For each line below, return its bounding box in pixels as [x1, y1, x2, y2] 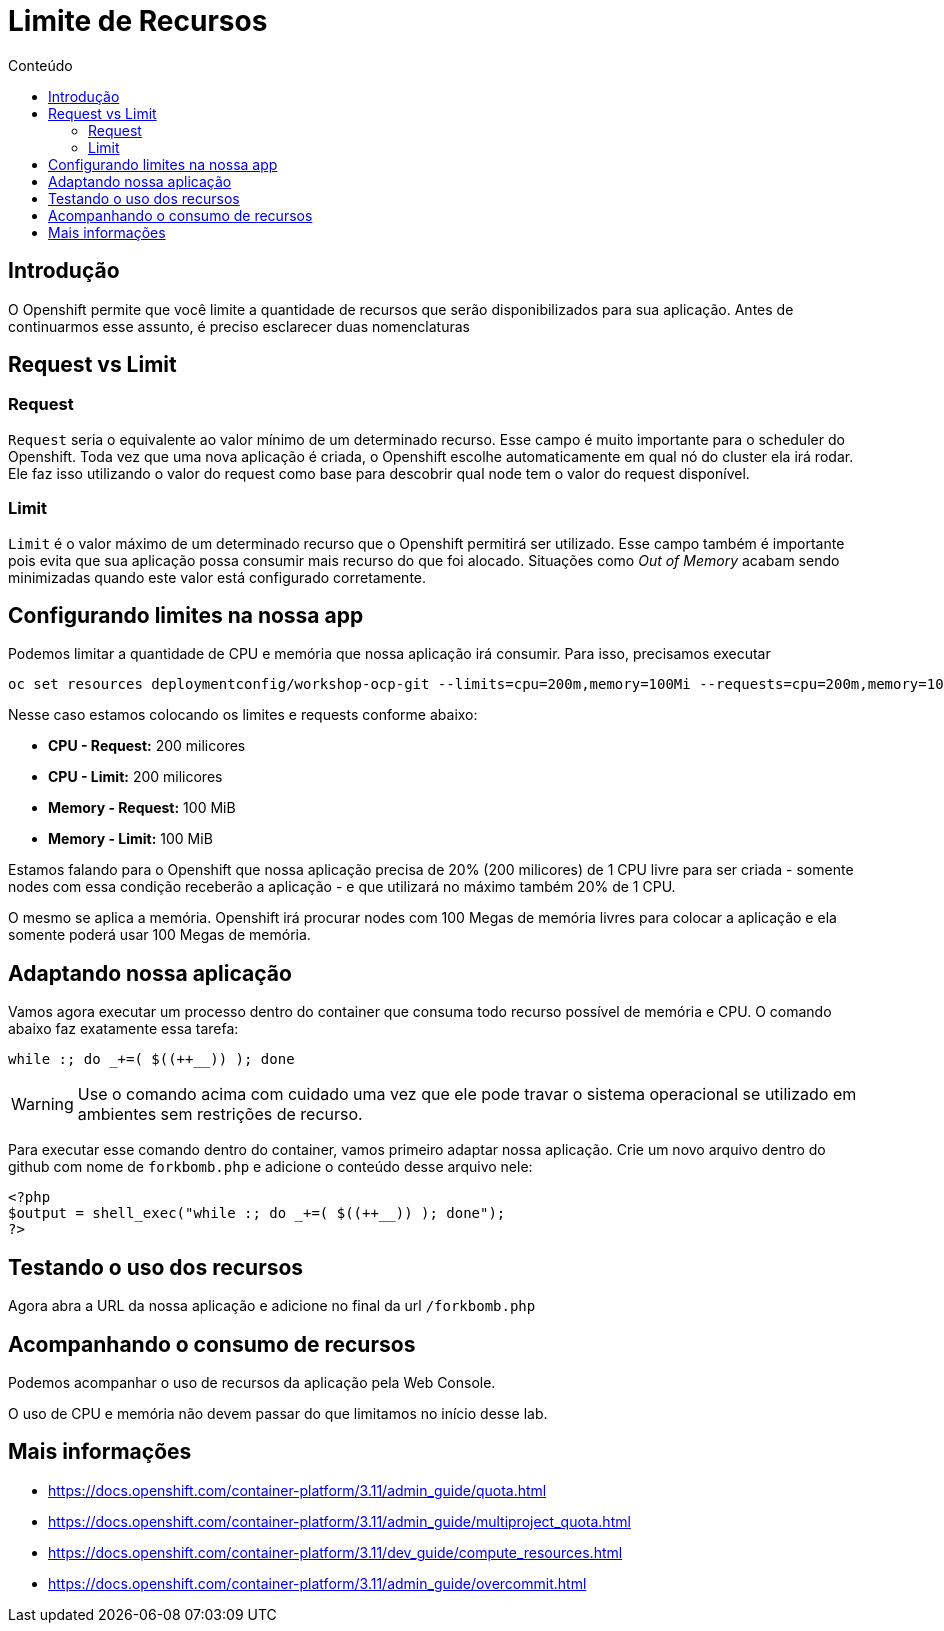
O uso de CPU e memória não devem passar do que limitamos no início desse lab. [8, 1404, 548, 1422]
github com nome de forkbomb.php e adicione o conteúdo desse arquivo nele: [8, 1158, 533, 1176]
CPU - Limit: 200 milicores [48, 768, 223, 786]
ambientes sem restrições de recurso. [77, 1104, 363, 1125]
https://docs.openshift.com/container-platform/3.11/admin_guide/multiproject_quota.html [48, 1512, 631, 1530]
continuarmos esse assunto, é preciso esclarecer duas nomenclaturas [8, 317, 470, 335]
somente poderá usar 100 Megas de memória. [8, 926, 311, 944]
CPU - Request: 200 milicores [48, 737, 246, 755]
